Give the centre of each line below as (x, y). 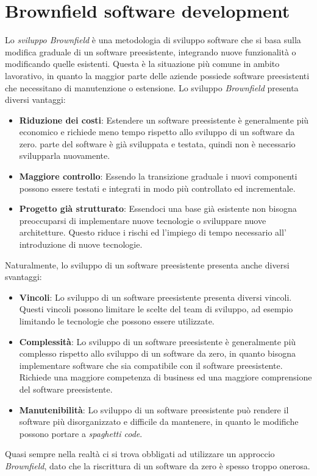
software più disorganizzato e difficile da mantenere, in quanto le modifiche (159, 422)
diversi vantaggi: (35, 100)
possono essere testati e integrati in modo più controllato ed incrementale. (157, 188)
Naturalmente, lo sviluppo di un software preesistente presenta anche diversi (147, 264)
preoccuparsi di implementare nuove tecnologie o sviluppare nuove (143, 220)
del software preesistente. (66, 389)
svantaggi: (23, 277)
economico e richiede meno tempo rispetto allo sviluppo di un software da (157, 132)
